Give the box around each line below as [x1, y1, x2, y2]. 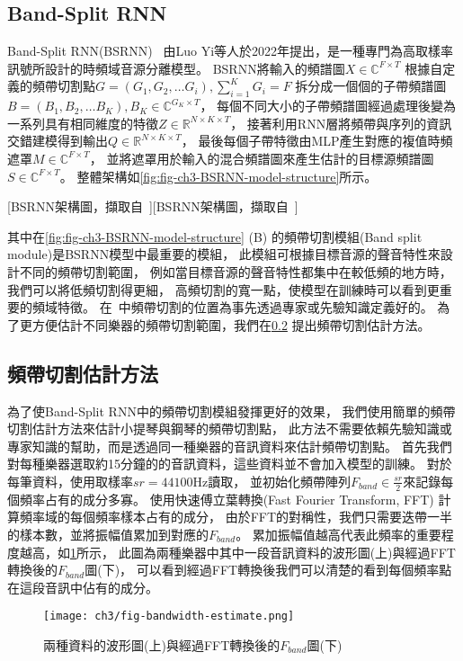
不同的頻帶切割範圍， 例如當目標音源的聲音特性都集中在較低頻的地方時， [19, 262, 452, 281]
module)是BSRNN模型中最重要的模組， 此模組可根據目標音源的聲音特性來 [7, 245, 441, 264]
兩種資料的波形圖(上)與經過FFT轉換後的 [43, 635, 280, 654]
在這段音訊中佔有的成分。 [7, 577, 158, 596]
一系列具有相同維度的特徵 [7, 113, 158, 132]
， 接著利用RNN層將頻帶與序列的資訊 [230, 113, 452, 132]
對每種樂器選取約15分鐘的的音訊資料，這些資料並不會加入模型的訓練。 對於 [7, 454, 452, 473]
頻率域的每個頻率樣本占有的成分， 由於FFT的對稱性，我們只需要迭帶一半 [19, 507, 453, 526]
